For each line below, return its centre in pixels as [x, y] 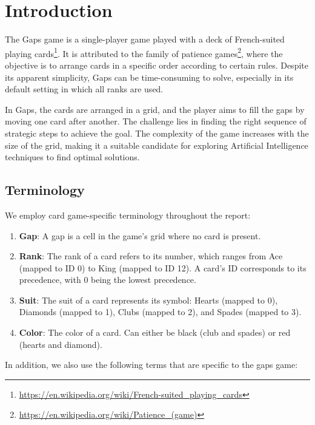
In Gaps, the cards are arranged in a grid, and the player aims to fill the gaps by [155, 109]
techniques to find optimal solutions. [72, 157]
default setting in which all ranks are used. [84, 89]
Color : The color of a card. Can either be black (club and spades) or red [155, 332]
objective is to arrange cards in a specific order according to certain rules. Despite [157, 65]
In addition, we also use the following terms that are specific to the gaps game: [151, 365]
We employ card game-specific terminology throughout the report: [128, 215]
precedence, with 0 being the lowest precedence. [108, 280]
